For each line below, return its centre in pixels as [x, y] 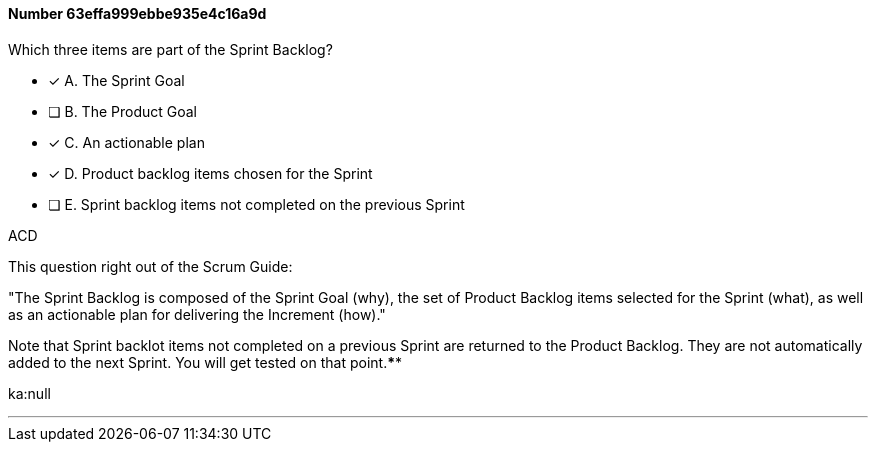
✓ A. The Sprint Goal [116, 80]
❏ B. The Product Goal [123, 111]
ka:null [29, 393]
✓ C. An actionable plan [126, 142]
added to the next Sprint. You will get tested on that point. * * [205, 362]
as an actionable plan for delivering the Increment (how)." [197, 314]
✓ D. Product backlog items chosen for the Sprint [210, 173]
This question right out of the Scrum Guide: [150, 266]
